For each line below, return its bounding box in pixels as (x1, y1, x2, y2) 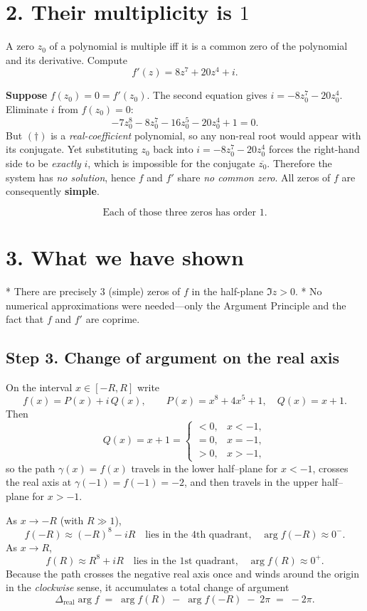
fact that (6, 312, 44, 326)
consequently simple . (6, 184, 100, 198)
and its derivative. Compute (6, 52, 127, 67)
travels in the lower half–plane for (131, 460, 278, 475)
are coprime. (85, 312, 140, 326)
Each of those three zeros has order (102, 207, 256, 218)
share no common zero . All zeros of (177, 169, 331, 184)
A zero (6, 38, 35, 53)
